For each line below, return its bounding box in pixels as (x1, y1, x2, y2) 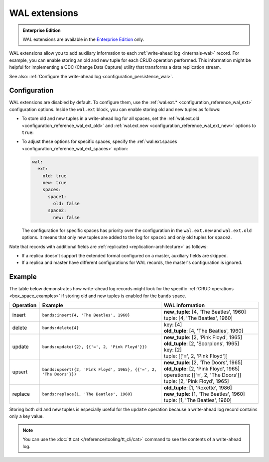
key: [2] (163, 346, 182, 353)
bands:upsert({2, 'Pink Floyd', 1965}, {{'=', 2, (42, 367, 157, 372)
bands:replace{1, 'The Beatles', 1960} (42, 391, 133, 397)
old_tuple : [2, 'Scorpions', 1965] (163, 340, 239, 347)
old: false (53, 201, 80, 207)
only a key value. (9, 413, 44, 419)
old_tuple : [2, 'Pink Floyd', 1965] (163, 365, 240, 372)
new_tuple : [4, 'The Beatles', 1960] (163, 309, 246, 316)
